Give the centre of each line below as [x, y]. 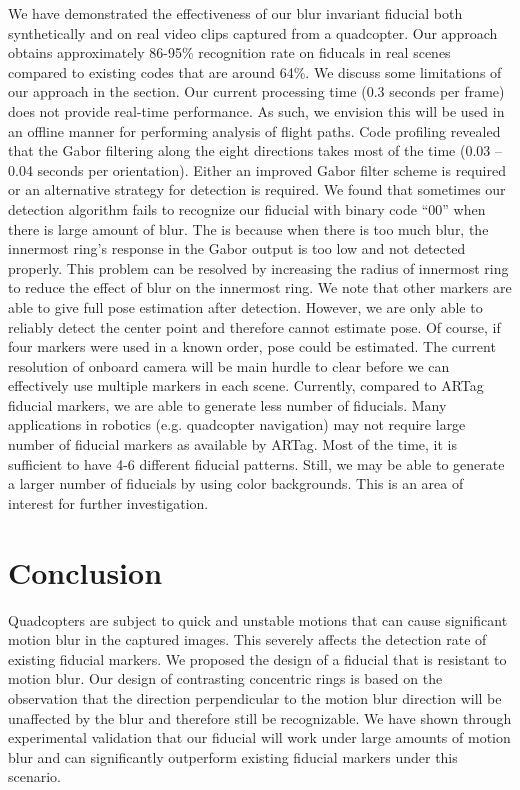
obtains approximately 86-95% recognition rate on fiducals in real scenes [229, 52]
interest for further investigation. [108, 502]
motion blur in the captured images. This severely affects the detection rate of [247, 639]
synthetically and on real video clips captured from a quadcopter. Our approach [253, 32]
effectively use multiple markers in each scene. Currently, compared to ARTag [246, 385]
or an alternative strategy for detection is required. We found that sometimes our [257, 189]
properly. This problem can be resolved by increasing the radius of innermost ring [258, 267]
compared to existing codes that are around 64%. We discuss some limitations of [255, 71]
